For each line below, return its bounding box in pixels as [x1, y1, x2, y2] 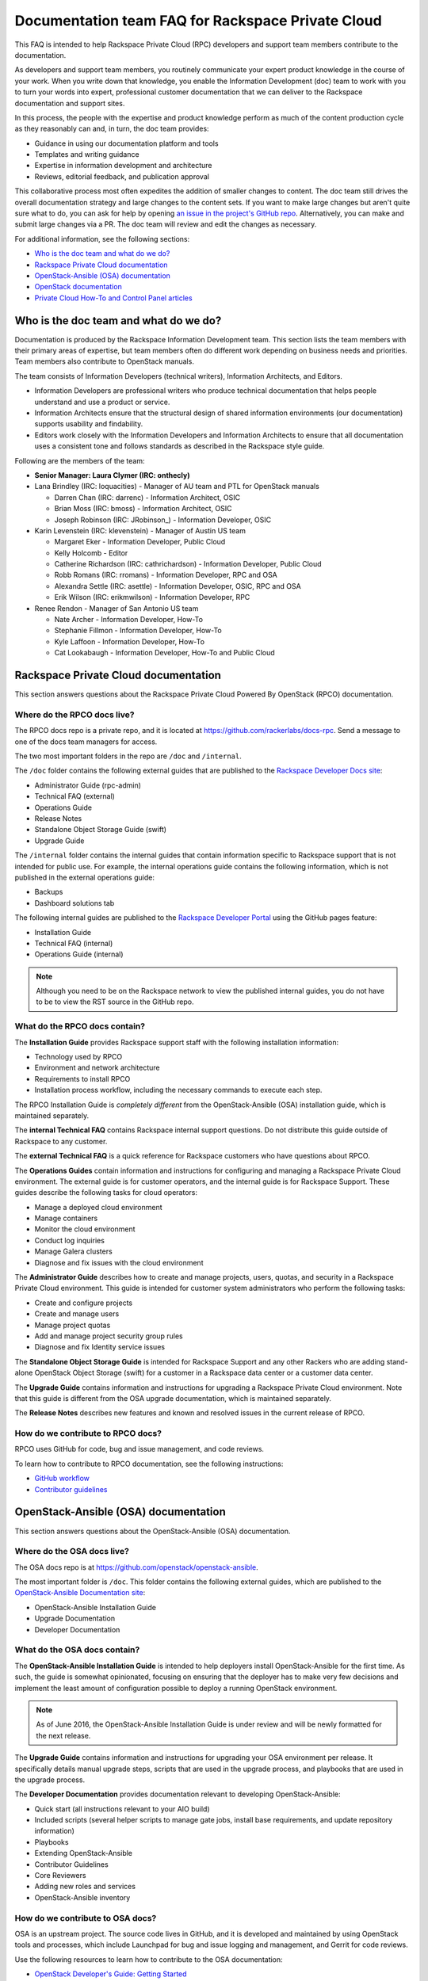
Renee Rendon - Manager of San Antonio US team [34, 603, 199, 613]
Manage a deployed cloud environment [34, 1202, 162, 1212]
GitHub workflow [34, 1474, 90, 1483]
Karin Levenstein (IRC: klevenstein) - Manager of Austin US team [34, 525, 246, 535]
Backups [34, 887, 63, 897]
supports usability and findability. [34, 419, 143, 429]
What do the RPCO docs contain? [14, 1021, 146, 1032]
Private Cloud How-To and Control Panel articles [34, 293, 193, 303]
